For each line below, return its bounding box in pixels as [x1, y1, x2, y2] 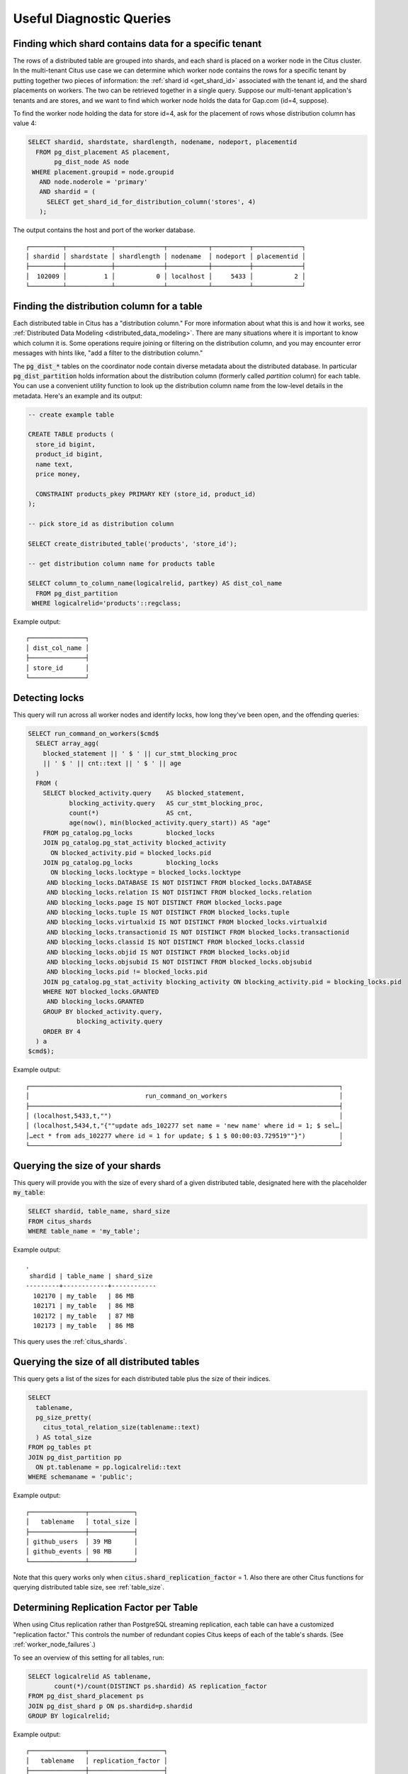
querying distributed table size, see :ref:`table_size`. [13, 1583, 164, 1592]
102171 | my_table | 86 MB [33, 1302, 135, 1310]
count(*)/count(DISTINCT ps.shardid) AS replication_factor [54, 1682, 268, 1690]
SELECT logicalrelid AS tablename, [28, 1672, 152, 1680]
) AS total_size [35, 1433, 92, 1441]
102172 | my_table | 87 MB [33, 1311, 135, 1320]
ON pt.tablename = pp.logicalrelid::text [35, 1462, 182, 1471]
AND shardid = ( [39, 188, 96, 196]
